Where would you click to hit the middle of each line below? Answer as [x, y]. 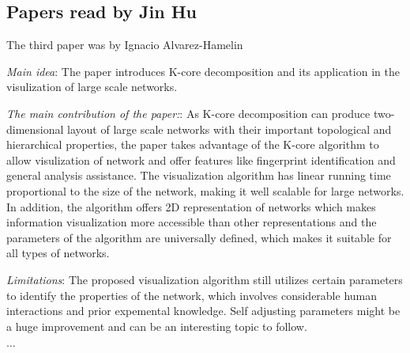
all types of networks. [58, 253]
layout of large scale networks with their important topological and [229, 129]
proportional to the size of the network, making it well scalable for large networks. [205, 190]
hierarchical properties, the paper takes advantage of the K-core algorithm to [193, 144]
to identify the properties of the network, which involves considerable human [192, 295]
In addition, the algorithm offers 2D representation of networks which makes [191, 206]
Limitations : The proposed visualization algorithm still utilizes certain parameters [205, 279]
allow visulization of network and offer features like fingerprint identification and [201, 159]
